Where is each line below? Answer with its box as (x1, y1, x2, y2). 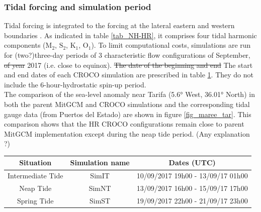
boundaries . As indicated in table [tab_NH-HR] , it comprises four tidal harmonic (4, 30, 257, 40)
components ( (4, 40, 46, 50)
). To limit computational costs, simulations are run (91, 40, 251, 50)
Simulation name (70, 157, 130, 168)
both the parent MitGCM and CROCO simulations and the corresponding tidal (4, 98, 250, 109)
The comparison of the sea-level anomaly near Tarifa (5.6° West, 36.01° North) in (4, 89, 255, 99)
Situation (19, 157, 52, 168)
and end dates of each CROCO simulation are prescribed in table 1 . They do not (4, 69, 253, 80)
